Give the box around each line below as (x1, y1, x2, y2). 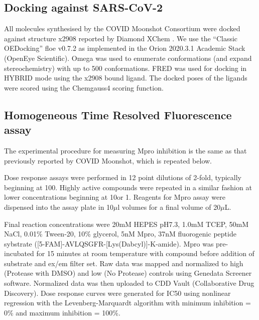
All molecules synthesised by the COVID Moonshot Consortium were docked (4, 23, 240, 34)
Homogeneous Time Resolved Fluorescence (4, 107, 232, 122)
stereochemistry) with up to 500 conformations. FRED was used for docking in (4, 62, 247, 73)
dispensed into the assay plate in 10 (4, 201, 114, 212)
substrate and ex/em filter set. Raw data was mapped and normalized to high (4, 258, 243, 268)
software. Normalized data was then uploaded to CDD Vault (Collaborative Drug (4, 278, 254, 288)
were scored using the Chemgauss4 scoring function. (4, 82, 164, 93)
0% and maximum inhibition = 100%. (4, 307, 120, 317)
